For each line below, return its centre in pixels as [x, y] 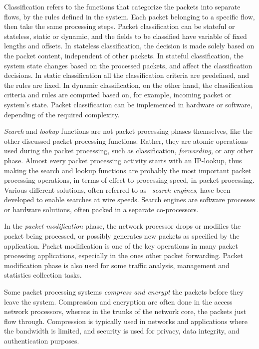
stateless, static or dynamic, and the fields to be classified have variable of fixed [126, 36]
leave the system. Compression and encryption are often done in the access [118, 301]
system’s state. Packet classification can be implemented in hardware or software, [128, 104]
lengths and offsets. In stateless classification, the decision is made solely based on [129, 46]
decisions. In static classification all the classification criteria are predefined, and [127, 75]
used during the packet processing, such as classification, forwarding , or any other [129, 151]
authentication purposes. [42, 341]
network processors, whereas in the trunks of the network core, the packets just [125, 311]
